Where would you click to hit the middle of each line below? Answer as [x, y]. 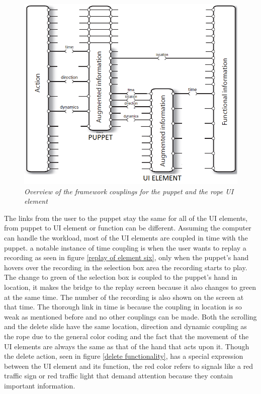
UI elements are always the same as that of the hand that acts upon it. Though [127, 346]
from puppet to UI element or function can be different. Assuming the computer [128, 228]
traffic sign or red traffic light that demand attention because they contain [118, 376]
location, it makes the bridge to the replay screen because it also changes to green [130, 287]
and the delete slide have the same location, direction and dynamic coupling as [125, 326]
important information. [40, 385]
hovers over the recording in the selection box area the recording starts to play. [126, 267]
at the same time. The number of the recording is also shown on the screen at [124, 297]
